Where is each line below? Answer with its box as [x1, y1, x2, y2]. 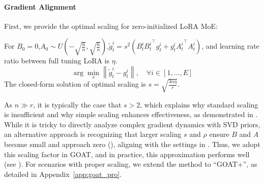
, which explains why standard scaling [140, 99, 258, 109]
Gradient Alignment [4, 1, 76, 12]
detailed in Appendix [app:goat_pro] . [4, 168, 122, 179]
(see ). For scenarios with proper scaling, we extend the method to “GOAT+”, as [4, 159, 257, 169]
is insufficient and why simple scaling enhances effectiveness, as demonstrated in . [4, 109, 258, 120]
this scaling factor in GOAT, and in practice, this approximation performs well [4, 149, 250, 159]
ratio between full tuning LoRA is [4, 55, 110, 66]
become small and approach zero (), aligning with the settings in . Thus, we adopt [4, 139, 260, 150]
